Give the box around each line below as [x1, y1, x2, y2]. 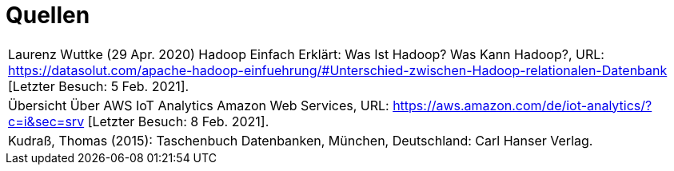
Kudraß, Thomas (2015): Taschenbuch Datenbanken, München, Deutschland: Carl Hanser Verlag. [8, 132, 593, 149]
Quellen [6, 2, 90, 29]
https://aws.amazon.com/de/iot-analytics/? [393, 97, 652, 113]
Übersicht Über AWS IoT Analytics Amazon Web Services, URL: [8, 97, 389, 113]
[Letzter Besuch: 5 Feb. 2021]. [8, 78, 189, 94]
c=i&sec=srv [8, 113, 85, 129]
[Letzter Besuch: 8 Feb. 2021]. [87, 113, 269, 129]
